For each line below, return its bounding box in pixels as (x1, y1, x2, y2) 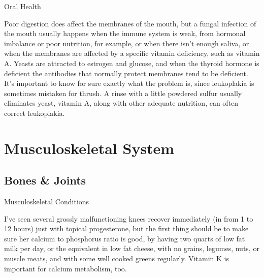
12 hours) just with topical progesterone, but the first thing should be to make (4, 223, 249, 234)
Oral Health (4, 1, 41, 11)
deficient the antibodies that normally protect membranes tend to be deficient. (4, 68, 248, 78)
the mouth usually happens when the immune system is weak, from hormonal (4, 28, 246, 39)
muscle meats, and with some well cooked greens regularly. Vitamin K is (4, 253, 229, 264)
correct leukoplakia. (4, 107, 65, 118)
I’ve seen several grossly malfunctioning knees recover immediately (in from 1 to (4, 213, 253, 224)
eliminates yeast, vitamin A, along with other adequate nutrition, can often (4, 98, 239, 108)
